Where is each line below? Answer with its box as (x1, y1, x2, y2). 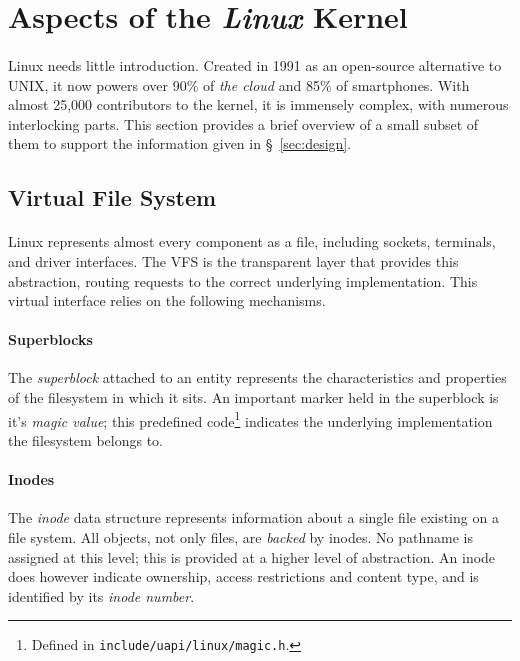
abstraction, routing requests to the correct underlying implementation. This (8, 270, 478, 291)
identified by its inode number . (8, 585, 195, 606)
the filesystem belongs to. (8, 429, 163, 450)
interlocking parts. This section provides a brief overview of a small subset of (8, 113, 479, 134)
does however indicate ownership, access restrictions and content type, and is (8, 566, 479, 587)
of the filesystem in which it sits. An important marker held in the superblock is (8, 387, 499, 408)
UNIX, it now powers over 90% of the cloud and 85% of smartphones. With (8, 74, 470, 95)
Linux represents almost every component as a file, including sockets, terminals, (8, 231, 496, 252)
